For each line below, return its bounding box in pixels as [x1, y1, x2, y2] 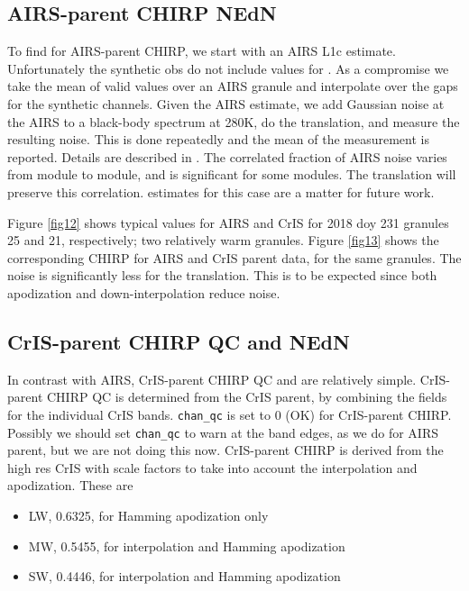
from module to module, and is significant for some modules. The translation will [7, 165, 456, 184]
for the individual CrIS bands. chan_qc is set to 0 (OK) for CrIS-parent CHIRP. [7, 405, 452, 423]
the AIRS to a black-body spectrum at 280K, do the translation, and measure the [7, 112, 460, 131]
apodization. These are [7, 476, 133, 495]
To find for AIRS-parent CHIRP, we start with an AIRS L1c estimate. [7, 41, 396, 60]
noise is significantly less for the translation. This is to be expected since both [7, 266, 437, 285]
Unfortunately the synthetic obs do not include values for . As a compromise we [7, 59, 449, 77]
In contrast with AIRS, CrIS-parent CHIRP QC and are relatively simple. [7, 369, 417, 388]
